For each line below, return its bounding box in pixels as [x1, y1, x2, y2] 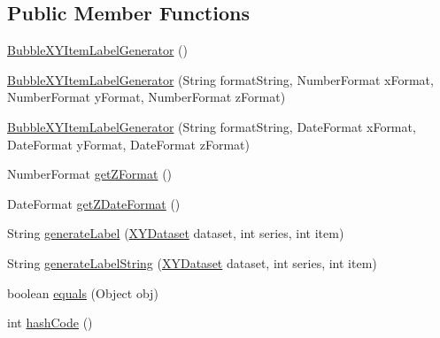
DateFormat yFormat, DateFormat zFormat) [7, 134, 250, 153]
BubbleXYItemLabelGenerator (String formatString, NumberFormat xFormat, [7, 70, 434, 88]
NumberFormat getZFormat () [7, 165, 173, 183]
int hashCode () [7, 313, 93, 332]
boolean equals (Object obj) [7, 283, 158, 302]
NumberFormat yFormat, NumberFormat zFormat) [7, 88, 286, 106]
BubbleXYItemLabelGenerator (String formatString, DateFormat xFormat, [7, 117, 416, 135]
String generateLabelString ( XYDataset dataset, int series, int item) [7, 253, 377, 272]
